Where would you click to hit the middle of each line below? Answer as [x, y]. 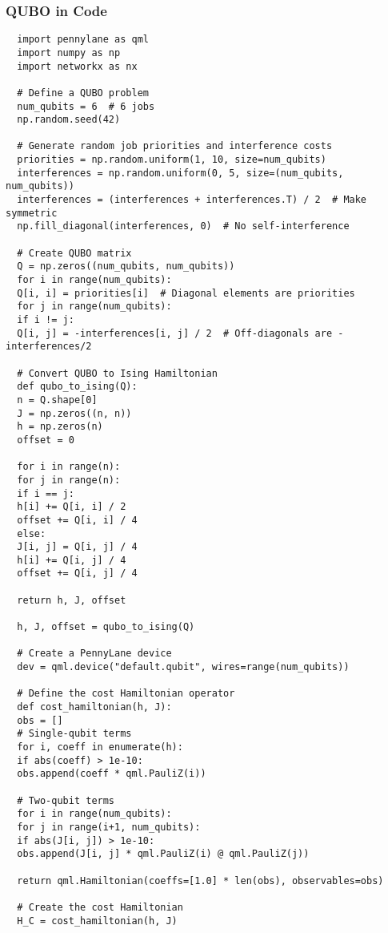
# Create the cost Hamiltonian [100, 907]
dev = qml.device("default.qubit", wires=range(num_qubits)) [183, 667]
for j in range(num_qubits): [94, 307]
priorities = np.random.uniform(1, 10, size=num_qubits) [172, 160]
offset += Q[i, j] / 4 [77, 574]
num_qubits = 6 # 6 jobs [86, 106]
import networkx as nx [77, 66]
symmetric [32, 213]
